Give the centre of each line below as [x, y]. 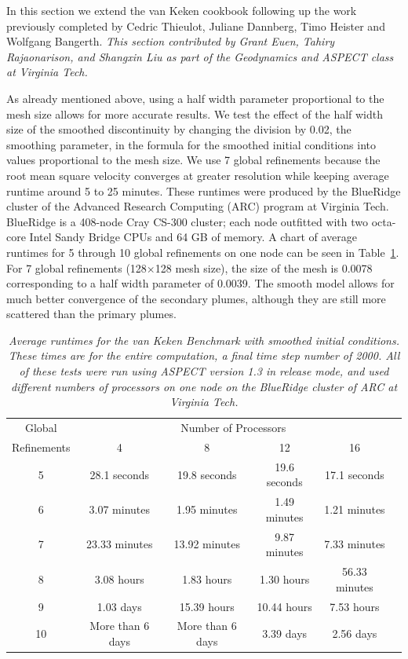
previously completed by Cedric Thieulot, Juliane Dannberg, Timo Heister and [196, 26]
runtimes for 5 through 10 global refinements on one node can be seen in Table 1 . [203, 252]
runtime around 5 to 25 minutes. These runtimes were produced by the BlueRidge [204, 190]
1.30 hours [285, 578]
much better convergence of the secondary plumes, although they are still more [196, 298]
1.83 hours [207, 578]
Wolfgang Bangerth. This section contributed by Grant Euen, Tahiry [171, 41]
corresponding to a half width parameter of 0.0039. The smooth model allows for [200, 283]
